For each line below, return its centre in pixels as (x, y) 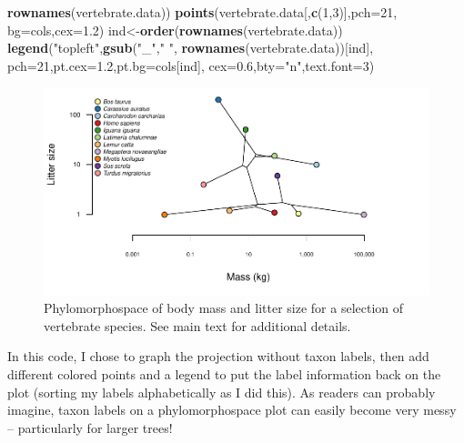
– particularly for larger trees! (90, 427)
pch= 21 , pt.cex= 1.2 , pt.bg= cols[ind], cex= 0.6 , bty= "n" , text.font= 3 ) (191, 65)
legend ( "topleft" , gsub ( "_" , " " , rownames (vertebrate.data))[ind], (191, 48)
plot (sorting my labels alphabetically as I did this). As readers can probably (222, 392)
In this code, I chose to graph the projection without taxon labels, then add (218, 356)
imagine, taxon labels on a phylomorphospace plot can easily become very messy (232, 410)
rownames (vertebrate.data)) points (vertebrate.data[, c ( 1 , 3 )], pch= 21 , (202, 12)
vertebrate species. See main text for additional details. (197, 325)
